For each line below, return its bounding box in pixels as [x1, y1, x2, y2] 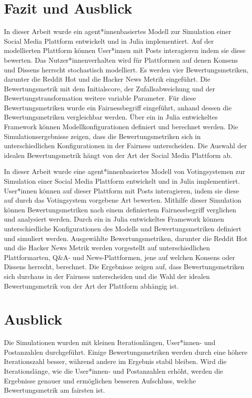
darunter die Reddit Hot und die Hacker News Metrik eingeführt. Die [4, 74, 210, 84]
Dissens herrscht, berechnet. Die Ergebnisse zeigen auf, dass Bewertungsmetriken [4, 261, 245, 272]
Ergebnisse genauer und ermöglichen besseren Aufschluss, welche [4, 375, 196, 385]
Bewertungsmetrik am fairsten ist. [4, 385, 105, 395]
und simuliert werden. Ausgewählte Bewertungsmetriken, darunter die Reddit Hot [4, 233, 248, 243]
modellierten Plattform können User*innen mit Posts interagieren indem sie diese [4, 45, 246, 55]
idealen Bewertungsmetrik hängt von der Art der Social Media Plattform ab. [4, 150, 233, 160]
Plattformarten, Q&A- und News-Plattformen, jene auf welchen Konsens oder [4, 252, 235, 262]
